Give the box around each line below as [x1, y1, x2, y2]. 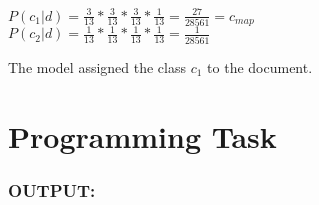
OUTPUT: [8, 177, 96, 202]
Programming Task [8, 115, 277, 156]
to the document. [207, 56, 313, 77]
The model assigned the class [8, 56, 186, 77]
